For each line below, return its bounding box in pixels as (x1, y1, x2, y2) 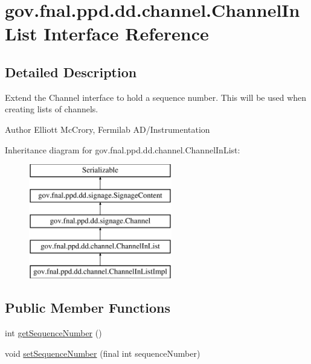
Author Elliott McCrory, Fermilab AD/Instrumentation (5, 123, 210, 135)
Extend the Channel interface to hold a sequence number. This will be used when (5, 91, 307, 103)
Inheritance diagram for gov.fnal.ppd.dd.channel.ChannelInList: (5, 143, 240, 156)
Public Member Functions (5, 298, 170, 317)
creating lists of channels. (5, 103, 98, 115)
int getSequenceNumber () (5, 326, 102, 339)
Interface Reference (43, 21, 209, 46)
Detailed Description (5, 62, 137, 81)
